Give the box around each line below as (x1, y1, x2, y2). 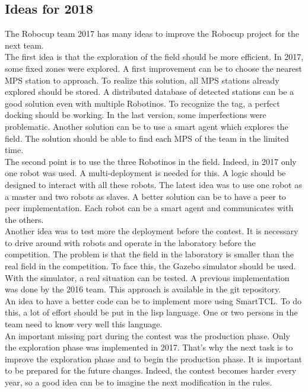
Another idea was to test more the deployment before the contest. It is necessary (5, 225, 299, 237)
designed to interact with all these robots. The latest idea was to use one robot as (5, 178, 302, 190)
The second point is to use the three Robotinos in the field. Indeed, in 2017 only (5, 155, 297, 167)
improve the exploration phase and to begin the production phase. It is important (5, 352, 302, 365)
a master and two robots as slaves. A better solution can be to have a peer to (5, 190, 286, 202)
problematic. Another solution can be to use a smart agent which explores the (5, 120, 288, 132)
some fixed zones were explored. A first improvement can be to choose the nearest (5, 62, 302, 74)
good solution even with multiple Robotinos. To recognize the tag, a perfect (5, 97, 280, 109)
